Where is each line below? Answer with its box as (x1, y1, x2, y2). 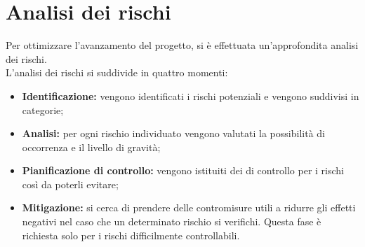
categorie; (22, 102, 64, 117)
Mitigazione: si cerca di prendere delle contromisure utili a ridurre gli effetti (22, 200, 356, 215)
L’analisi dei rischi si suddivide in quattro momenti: (6, 65, 228, 80)
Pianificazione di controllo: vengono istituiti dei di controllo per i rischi (22, 163, 345, 178)
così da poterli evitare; (22, 176, 119, 191)
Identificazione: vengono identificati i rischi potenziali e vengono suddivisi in (22, 88, 359, 103)
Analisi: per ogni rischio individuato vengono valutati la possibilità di (22, 126, 325, 141)
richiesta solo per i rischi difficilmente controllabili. (22, 227, 240, 242)
